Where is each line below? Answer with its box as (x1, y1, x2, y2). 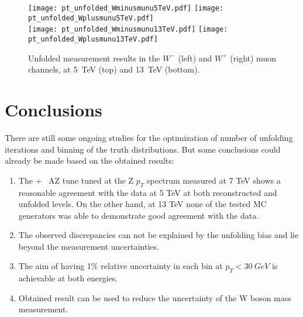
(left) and (178, 51, 212, 64)
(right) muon (230, 51, 276, 64)
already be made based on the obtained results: (5, 154, 174, 167)
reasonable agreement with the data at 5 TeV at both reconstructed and (18, 186, 277, 198)
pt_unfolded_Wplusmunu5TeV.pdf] (28, 13, 154, 22)
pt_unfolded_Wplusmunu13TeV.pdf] (28, 35, 158, 43)
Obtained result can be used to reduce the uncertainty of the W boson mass (18, 291, 291, 304)
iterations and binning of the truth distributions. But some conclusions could (5, 143, 281, 155)
